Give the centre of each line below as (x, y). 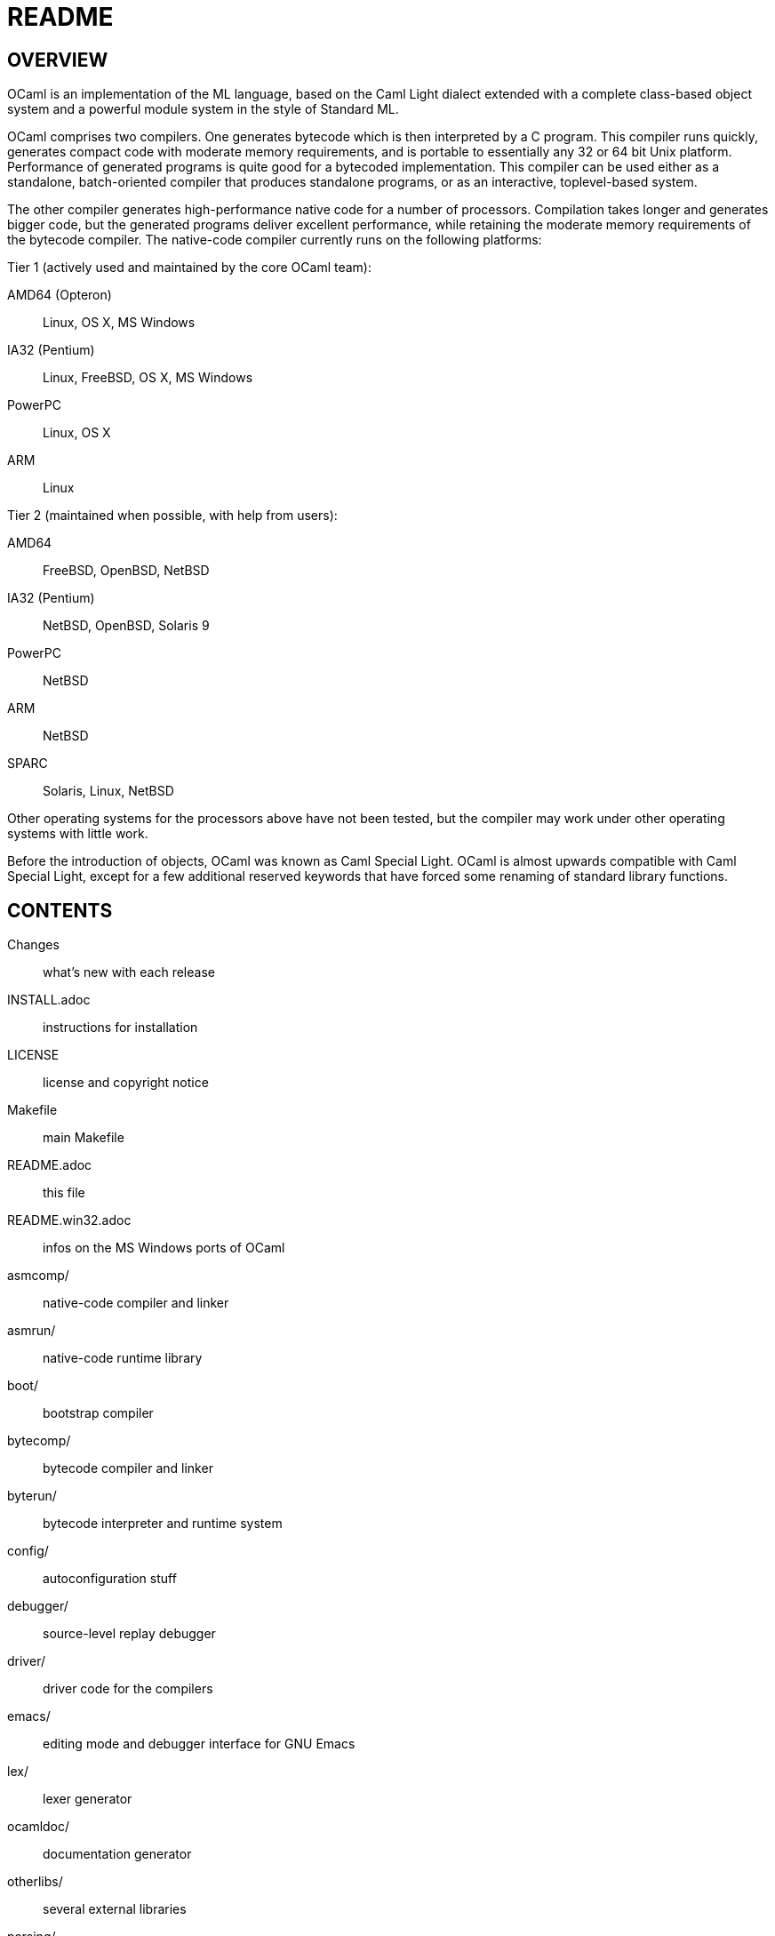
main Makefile (84, 1138)
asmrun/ (32, 1331)
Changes (33, 945)
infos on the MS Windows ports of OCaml (164, 1248)
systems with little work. (78, 834)
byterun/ (32, 1496)
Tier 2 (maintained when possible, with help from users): (172, 516)
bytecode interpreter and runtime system (163, 1524)
